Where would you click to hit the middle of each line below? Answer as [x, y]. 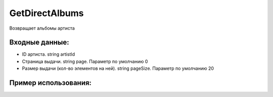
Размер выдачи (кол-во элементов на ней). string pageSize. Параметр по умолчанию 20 [118, 68]
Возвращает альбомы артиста [42, 28]
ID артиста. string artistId [49, 54]
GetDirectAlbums [47, 13]
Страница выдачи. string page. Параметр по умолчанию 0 [85, 61]
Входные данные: [39, 42]
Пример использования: [51, 83]
